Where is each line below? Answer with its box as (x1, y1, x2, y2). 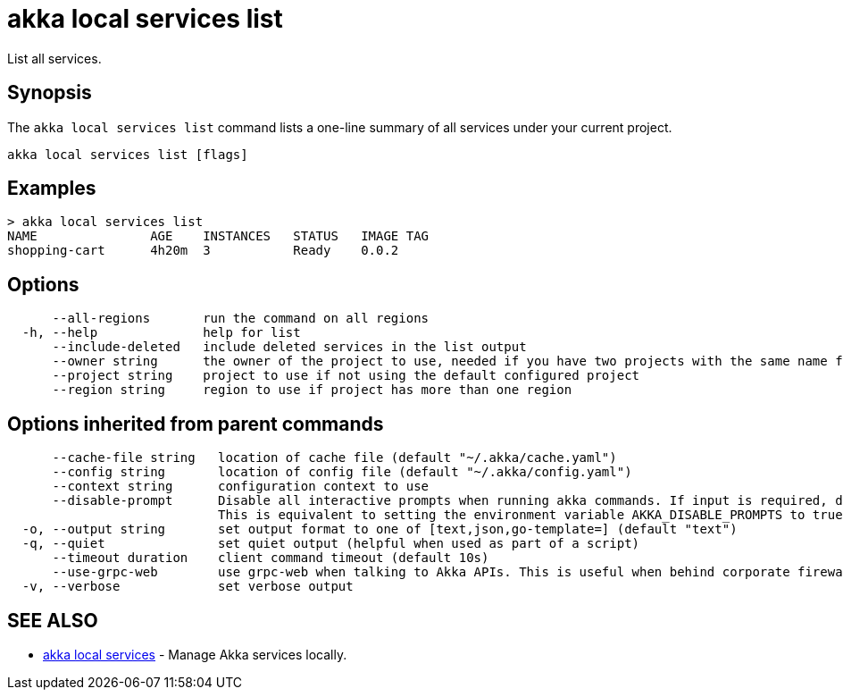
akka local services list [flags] (7, 147, 248, 162)
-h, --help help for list (21, 325, 301, 340)
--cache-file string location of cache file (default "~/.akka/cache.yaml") (52, 450, 617, 466)
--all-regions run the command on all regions (52, 311, 430, 326)
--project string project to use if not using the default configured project (52, 368, 640, 383)
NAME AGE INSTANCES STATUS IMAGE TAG (7, 229, 430, 244)
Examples (7, 177, 96, 200)
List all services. (7, 50, 102, 66)
